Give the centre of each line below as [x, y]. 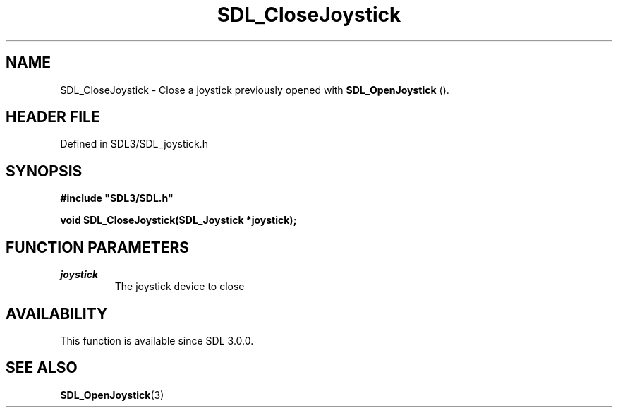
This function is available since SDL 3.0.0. [157, 340]
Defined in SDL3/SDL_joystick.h [134, 144]
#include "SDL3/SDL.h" [117, 198]
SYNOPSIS [44, 171]
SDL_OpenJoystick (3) [112, 395]
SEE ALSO [42, 368]
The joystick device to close [180, 287]
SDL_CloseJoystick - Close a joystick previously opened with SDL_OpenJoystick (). [255, 90]
